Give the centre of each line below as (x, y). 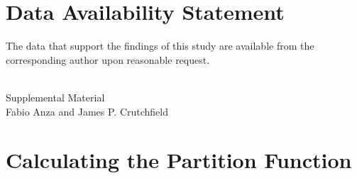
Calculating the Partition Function (179, 160)
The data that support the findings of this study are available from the (160, 46)
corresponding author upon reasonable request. (108, 59)
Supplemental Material (55, 97)
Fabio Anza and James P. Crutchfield (87, 111)
